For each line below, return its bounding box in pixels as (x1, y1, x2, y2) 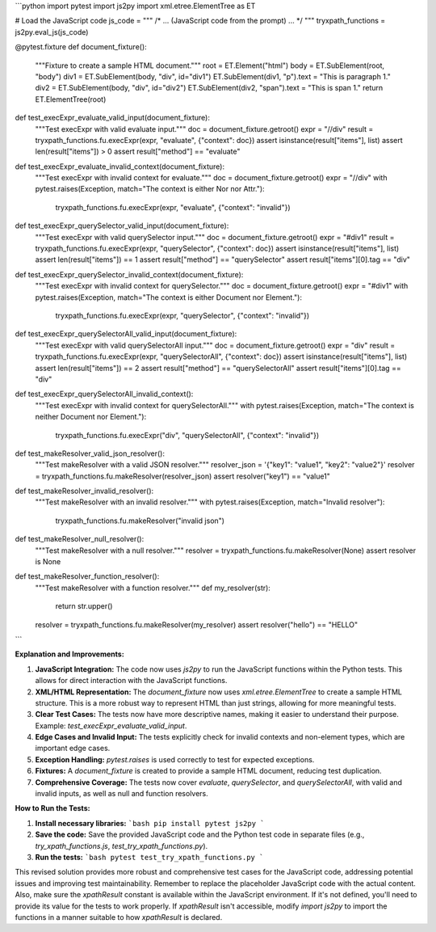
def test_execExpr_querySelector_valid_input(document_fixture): (15, 221, 229, 230)
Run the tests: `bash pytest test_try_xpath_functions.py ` (35, 853, 264, 862)
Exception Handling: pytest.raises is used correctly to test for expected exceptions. (35, 754, 315, 764)
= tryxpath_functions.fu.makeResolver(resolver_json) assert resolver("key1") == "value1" (35, 471, 331, 481)
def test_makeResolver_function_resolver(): (15, 571, 160, 581)
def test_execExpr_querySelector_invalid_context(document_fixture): (15, 269, 244, 279)
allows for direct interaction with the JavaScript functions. (35, 676, 228, 685)
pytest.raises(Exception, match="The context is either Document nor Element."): (35, 292, 303, 302)
